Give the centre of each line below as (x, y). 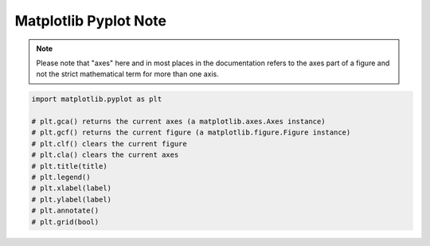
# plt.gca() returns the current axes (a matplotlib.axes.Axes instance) (178, 122)
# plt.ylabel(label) (71, 199)
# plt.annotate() (65, 211)
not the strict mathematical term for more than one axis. (127, 74)
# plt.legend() (61, 178)
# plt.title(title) (69, 166)
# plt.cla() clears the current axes (105, 155)
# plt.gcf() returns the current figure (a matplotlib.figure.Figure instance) (191, 133)
